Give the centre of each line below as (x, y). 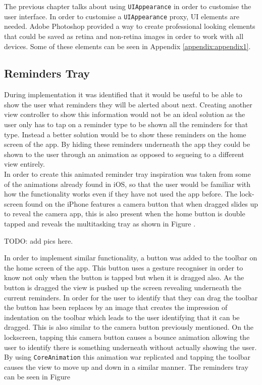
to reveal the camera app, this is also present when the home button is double (125, 214)
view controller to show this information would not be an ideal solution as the (125, 114)
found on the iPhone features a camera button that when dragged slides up (142, 203)
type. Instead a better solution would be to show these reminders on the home (125, 134)
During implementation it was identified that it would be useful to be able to (123, 94)
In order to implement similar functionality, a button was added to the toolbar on (131, 258)
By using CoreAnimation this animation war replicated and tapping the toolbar (127, 357)
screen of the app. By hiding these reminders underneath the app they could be (127, 144)
